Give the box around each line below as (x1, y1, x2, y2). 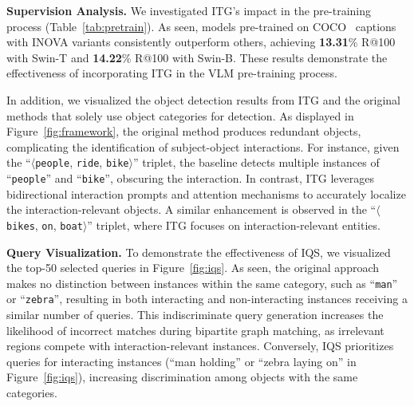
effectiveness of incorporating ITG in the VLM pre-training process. (6, 65, 337, 81)
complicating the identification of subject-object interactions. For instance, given (6, 138, 400, 155)
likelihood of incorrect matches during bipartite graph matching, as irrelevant (6, 321, 384, 338)
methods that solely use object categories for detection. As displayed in (6, 107, 354, 124)
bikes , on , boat (6, 216, 83, 233)
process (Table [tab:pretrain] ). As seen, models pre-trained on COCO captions (6, 18, 396, 34)
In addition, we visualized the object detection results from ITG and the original (6, 91, 400, 108)
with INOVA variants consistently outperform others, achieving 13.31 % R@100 (6, 34, 396, 50)
